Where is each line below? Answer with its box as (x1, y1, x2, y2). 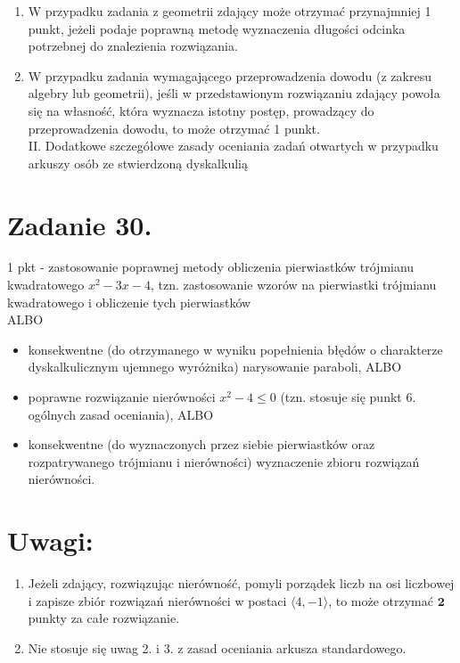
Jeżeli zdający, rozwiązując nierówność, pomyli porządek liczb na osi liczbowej (28, 574, 455, 593)
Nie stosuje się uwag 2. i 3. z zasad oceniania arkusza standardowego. (28, 638, 407, 657)
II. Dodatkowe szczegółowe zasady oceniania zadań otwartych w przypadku (28, 136, 439, 155)
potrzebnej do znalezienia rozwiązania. (28, 37, 238, 55)
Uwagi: (7, 522, 94, 559)
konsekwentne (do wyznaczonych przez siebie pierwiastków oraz (28, 435, 375, 454)
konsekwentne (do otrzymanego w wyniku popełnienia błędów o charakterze (28, 340, 443, 358)
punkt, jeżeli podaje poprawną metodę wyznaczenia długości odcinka (28, 19, 406, 37)
